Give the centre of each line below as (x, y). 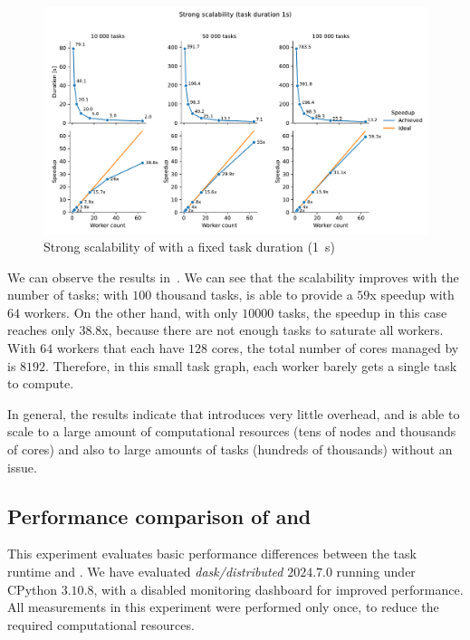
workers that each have (120, 348)
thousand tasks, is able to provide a (254, 295)
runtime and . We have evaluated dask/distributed (145, 572)
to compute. (41, 383)
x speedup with (412, 295)
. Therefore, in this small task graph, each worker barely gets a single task (251, 365)
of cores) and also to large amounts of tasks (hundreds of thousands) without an (230, 449)
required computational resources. (101, 624)
